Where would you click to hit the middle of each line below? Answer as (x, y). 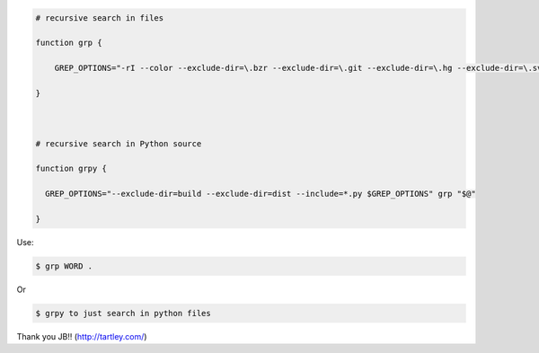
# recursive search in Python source (119, 143)
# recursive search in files (100, 18)
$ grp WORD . (64, 266)
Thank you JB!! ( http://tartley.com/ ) (82, 336)
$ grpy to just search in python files (123, 313)
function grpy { (71, 169)
